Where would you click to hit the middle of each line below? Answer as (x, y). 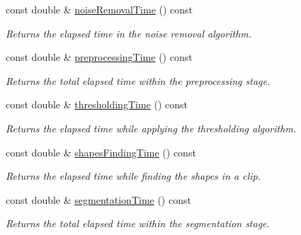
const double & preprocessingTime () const (99, 57)
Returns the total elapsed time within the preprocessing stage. (138, 80)
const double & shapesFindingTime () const (101, 152)
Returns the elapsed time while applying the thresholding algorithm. (151, 128)
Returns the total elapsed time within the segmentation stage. (138, 223)
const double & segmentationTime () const (98, 199)
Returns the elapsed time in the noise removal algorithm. (129, 33)
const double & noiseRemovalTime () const (100, 9)
